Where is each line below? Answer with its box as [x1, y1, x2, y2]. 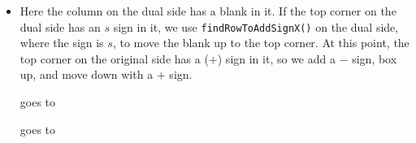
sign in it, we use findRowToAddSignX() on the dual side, [113, 18, 399, 35]
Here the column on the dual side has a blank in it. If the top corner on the [19, 2, 396, 19]
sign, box [352, 50, 397, 67]
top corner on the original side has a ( [19, 50, 209, 67]
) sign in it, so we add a [217, 50, 336, 67]
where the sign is [19, 34, 104, 51]
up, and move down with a [19, 66, 154, 83]
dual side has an [19, 18, 101, 35]
